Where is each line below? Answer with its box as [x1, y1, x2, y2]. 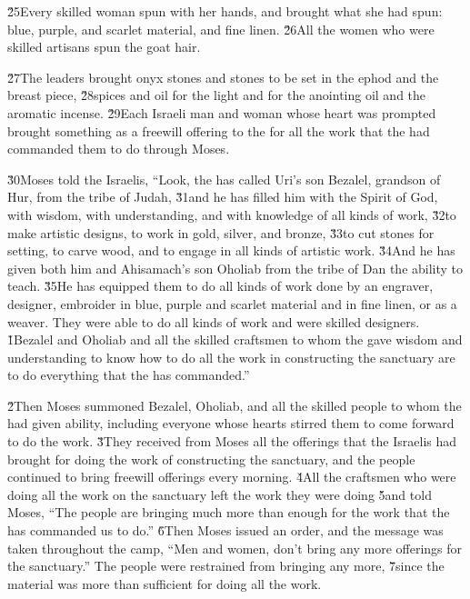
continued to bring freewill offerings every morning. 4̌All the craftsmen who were [7, 467, 456, 486]
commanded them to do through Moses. [7, 139, 230, 158]
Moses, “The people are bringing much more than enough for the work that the [7, 503, 450, 522]
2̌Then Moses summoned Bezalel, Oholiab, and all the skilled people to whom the [7, 395, 462, 414]
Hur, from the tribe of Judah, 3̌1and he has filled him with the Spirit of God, [7, 187, 438, 206]
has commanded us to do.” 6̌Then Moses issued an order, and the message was [7, 521, 444, 540]
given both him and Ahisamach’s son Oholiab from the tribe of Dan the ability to [7, 258, 464, 277]
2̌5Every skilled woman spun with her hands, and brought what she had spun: [7, 2, 443, 20]
